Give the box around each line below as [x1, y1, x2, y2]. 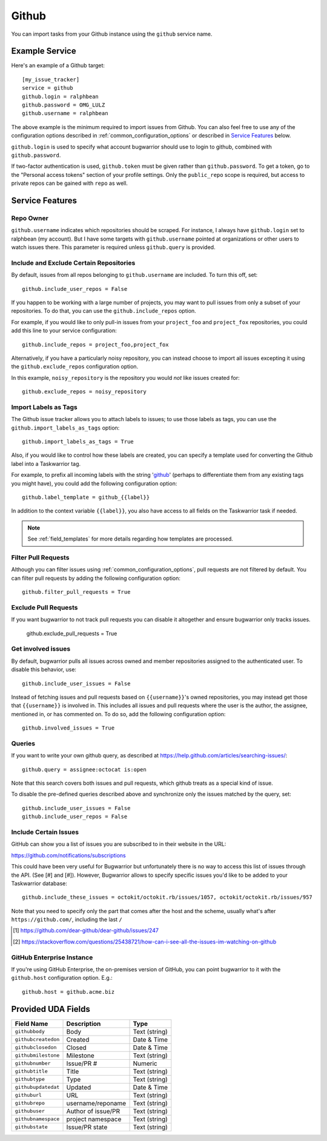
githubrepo [15, 1100, 45, 1106]
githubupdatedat [15, 1084, 60, 1091]
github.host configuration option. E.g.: [11, 974, 113, 982]
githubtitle [15, 1068, 48, 1075]
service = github [22, 85, 73, 91]
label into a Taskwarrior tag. [11, 460, 81, 467]
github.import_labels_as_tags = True [22, 438, 134, 445]
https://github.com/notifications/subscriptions [11, 851, 127, 859]
